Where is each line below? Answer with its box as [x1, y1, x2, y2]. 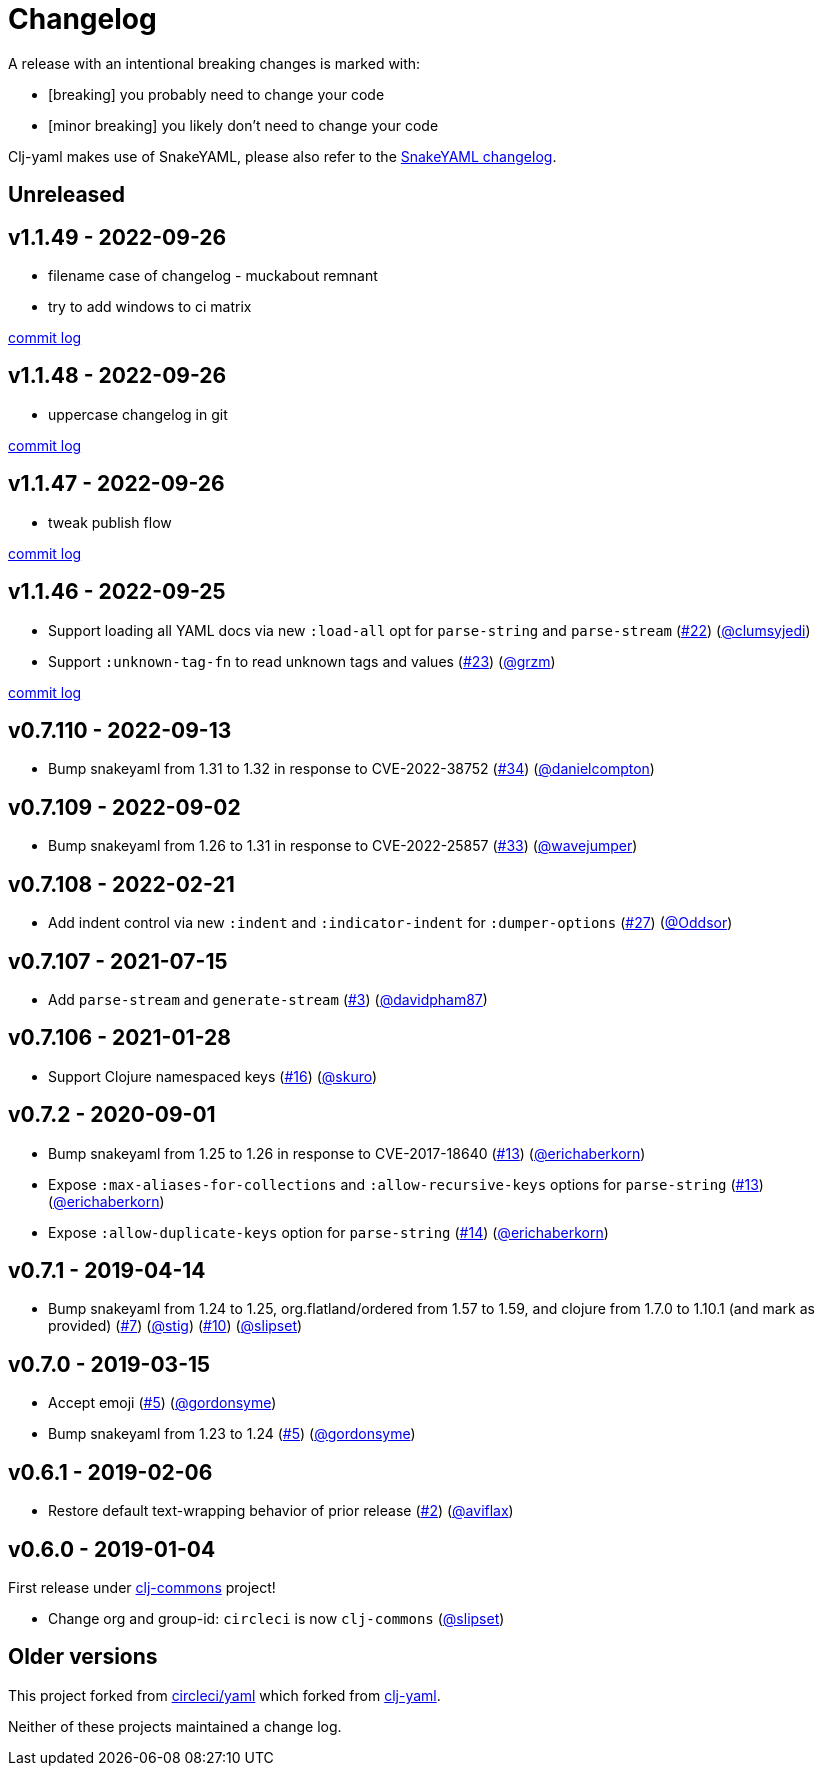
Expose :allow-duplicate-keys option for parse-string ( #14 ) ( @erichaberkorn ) [48, 1223, 609, 1241]
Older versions [8, 1644, 158, 1670]
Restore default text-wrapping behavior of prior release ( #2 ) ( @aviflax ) [48, 1502, 514, 1520]
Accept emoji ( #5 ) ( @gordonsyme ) [48, 1394, 277, 1412]
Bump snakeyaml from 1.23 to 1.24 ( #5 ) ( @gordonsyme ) [48, 1425, 416, 1443]
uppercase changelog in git [48, 405, 228, 423]
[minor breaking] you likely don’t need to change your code [48, 116, 439, 134]
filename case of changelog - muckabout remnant [48, 267, 378, 285]
